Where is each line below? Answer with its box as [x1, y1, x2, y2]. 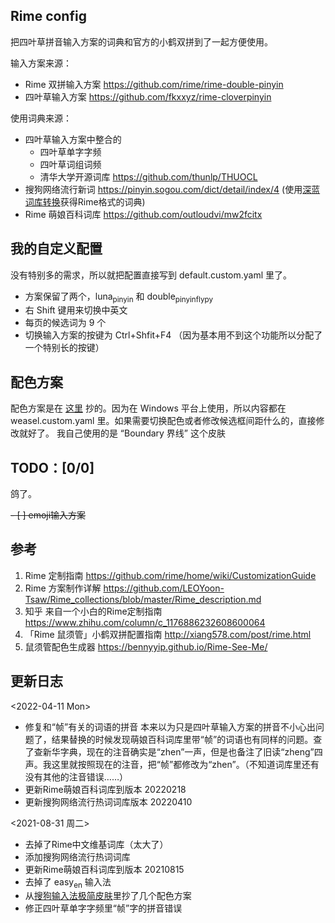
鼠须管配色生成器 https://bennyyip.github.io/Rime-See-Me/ [24, 640, 268, 653]
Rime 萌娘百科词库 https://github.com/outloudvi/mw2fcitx [24, 208, 263, 220]
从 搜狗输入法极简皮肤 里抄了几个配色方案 [24, 890, 192, 902]
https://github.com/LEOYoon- [103, 582, 225, 594]
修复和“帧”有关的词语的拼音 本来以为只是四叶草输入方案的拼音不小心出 [24, 720, 317, 733]
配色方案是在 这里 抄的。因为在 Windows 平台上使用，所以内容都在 [10, 402, 287, 414]
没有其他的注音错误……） [24, 770, 128, 783]
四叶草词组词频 [39, 158, 102, 170]
